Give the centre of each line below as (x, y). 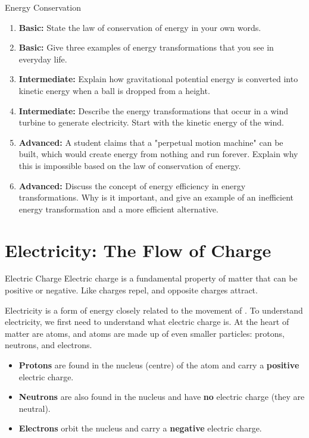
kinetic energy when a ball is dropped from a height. (114, 90)
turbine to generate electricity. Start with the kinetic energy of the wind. (151, 122)
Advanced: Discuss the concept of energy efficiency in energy (132, 185)
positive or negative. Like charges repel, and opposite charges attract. (131, 290)
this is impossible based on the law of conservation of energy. (130, 165)
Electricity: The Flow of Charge (138, 250)
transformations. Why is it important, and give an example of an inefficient (156, 197)
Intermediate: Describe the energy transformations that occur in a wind (154, 110)
